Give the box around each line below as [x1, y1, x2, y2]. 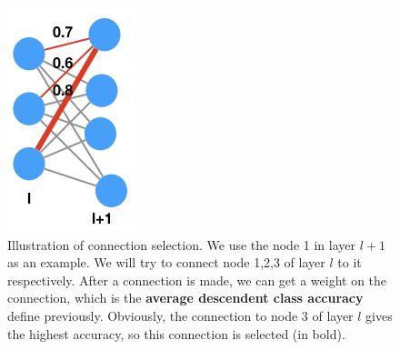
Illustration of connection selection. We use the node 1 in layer [7, 235, 355, 254]
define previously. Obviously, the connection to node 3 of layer [7, 305, 354, 325]
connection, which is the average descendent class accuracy [7, 288, 364, 307]
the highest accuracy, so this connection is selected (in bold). [7, 324, 345, 343]
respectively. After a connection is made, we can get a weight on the [7, 270, 387, 289]
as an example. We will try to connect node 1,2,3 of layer [7, 253, 325, 272]
